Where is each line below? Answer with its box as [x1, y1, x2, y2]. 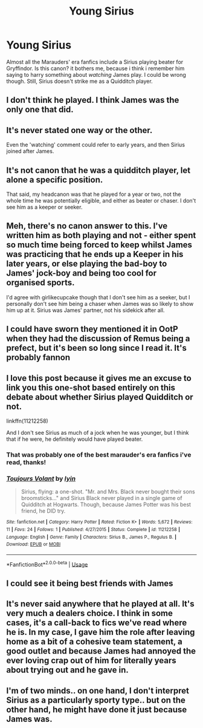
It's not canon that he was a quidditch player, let [6, 165, 191, 175]
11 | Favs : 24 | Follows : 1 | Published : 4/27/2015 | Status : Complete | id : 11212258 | [6, 526, 180, 533]
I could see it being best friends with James [6, 578, 173, 588]
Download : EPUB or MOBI [6, 541, 61, 548]
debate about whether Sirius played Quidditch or [6, 392, 193, 402]
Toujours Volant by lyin [6, 474, 76, 483]
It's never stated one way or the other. [6, 125, 153, 135]
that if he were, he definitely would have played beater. [6, 435, 143, 443]
